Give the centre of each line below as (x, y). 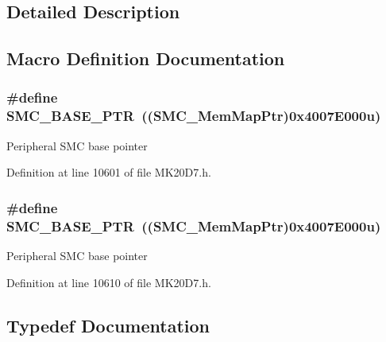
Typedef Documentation (108, 325)
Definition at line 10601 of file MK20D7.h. (109, 172)
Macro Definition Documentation (146, 58)
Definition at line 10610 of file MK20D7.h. (109, 282)
